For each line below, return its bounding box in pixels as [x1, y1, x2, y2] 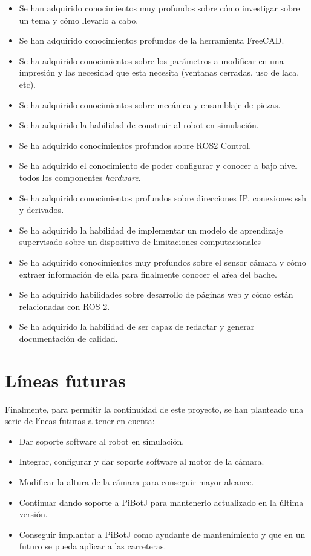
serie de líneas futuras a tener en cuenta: [5, 414, 155, 427]
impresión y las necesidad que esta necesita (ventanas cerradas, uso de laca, [19, 66, 300, 79]
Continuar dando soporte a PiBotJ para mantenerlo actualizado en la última [19, 495, 304, 508]
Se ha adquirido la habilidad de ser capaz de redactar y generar [19, 320, 255, 333]
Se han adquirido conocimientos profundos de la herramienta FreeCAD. [19, 34, 284, 47]
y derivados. [19, 203, 64, 216]
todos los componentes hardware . [19, 171, 141, 183]
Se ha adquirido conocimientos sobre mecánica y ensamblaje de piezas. [19, 98, 281, 111]
